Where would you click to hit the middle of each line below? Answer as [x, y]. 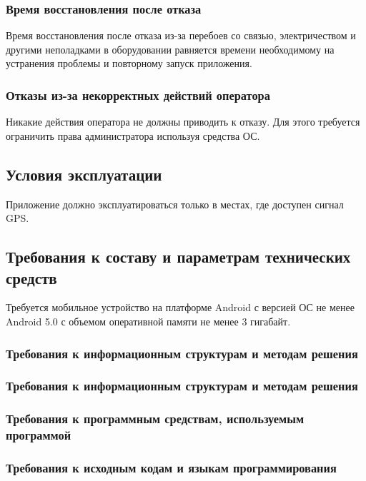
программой [39, 435]
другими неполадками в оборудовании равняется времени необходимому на [170, 49]
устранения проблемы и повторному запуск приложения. [129, 63]
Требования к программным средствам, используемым [155, 419]
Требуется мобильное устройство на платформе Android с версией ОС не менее [180, 307]
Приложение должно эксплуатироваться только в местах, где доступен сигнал [175, 204]
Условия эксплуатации [84, 174]
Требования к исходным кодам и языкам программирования [171, 467]
